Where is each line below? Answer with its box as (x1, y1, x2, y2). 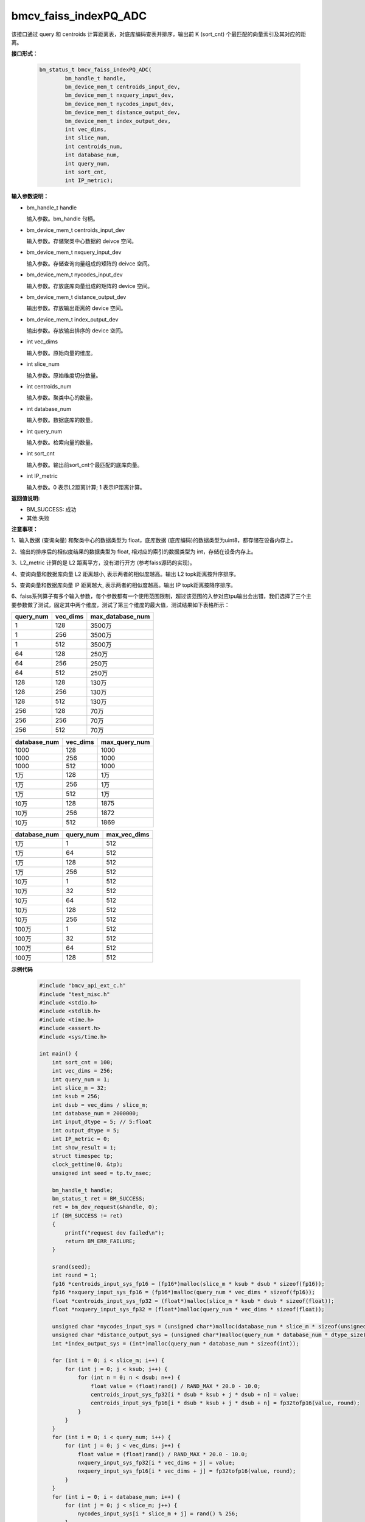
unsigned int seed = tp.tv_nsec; (52, 1170, 152, 1176)
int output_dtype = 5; (52, 1127, 120, 1134)
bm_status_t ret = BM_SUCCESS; (52, 1195, 145, 1202)
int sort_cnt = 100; (52, 1059, 114, 1065)
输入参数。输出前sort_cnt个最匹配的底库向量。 (26, 461, 143, 468)
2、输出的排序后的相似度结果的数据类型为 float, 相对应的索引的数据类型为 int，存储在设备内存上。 (11, 548, 257, 555)
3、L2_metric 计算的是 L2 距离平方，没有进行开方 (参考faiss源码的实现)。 (11, 559, 196, 566)
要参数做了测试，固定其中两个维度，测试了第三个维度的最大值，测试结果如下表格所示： (11, 601, 230, 608)
